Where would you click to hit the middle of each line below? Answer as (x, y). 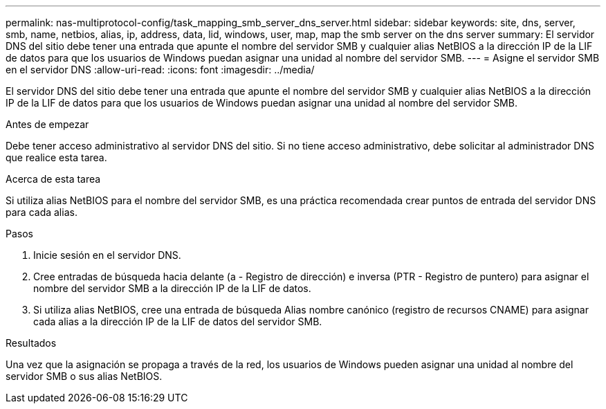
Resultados (31, 343)
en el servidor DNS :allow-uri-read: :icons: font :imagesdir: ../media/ (160, 70)
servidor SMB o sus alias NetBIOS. (84, 376)
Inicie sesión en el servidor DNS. (107, 255)
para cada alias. (42, 212)
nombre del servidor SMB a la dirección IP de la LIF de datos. (172, 288)
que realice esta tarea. (56, 157)
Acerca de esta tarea (53, 179)
